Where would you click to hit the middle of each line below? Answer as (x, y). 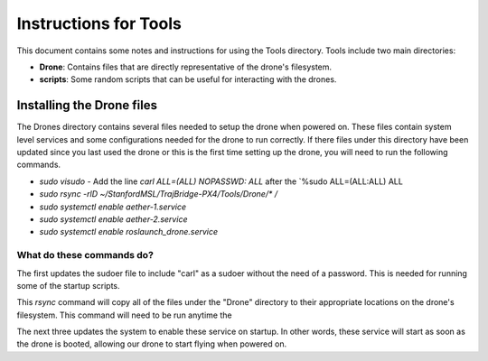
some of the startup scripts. (68, 285)
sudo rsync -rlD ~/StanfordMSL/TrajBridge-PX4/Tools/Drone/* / (159, 194)
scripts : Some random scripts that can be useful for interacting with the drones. (188, 79)
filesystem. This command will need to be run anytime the (124, 315)
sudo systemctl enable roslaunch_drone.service (129, 232)
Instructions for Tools (99, 23)
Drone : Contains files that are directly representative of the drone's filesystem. (186, 67)
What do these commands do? (85, 255)
